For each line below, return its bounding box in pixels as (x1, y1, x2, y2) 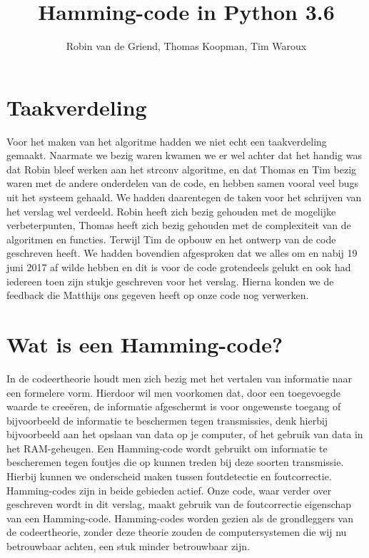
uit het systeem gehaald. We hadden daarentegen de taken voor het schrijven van (6, 190, 362, 205)
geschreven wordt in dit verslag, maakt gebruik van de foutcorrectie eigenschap (6, 497, 352, 512)
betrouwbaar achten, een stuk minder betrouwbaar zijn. (6, 539, 250, 554)
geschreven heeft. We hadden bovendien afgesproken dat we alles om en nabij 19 (6, 245, 358, 260)
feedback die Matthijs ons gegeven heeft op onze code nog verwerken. (6, 288, 309, 303)
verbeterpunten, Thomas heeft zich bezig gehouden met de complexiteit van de (6, 218, 351, 233)
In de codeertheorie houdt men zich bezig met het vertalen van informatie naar (6, 370, 352, 385)
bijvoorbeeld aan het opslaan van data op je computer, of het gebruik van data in (6, 427, 363, 442)
